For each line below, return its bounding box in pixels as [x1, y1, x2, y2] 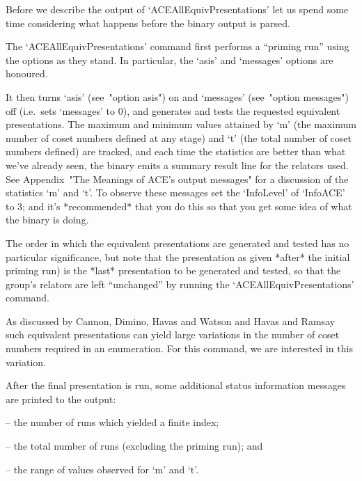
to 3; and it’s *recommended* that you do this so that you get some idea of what [6, 198, 352, 213]
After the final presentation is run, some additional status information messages [6, 378, 346, 393]
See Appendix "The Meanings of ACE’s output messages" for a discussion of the [6, 171, 349, 186]
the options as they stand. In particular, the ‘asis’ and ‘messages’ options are [6, 52, 333, 67]
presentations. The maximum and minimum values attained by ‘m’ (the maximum [6, 117, 356, 132]
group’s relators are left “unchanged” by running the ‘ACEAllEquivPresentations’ [6, 276, 354, 291]
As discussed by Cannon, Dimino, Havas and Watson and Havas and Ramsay [6, 313, 336, 328]
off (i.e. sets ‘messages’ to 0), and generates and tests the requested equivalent [6, 103, 340, 118]
